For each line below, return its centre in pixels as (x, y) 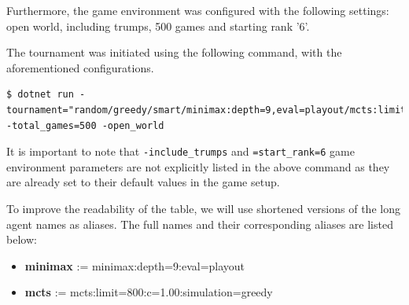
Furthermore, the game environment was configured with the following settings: (198, 10)
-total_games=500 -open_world (85, 125)
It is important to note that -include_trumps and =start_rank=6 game (181, 151)
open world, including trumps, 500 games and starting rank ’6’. (158, 26)
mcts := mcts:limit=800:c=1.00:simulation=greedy (149, 292)
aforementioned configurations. (80, 67)
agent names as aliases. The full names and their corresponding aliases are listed (200, 224)
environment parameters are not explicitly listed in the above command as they (198, 166)
